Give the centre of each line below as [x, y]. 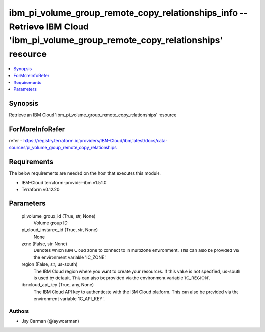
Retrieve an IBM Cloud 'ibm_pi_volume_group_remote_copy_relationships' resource [93, 115]
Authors [19, 311]
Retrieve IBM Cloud [49, 27]
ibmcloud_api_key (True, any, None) [58, 285]
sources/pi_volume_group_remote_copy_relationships [63, 148]
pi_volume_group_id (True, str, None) [58, 216]
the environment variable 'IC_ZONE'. [70, 257]
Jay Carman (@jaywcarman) [50, 321]
